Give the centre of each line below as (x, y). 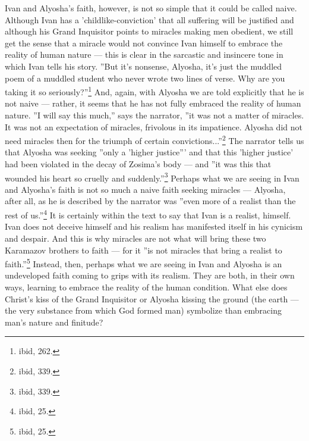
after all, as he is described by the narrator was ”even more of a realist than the (150, 201)
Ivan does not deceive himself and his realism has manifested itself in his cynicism (154, 226)
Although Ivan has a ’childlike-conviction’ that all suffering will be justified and (149, 19)
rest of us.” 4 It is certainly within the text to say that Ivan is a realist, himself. (148, 214)
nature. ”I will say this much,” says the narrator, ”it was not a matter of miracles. (154, 115)
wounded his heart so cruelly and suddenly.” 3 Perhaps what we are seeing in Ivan (152, 177)
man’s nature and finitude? (54, 322)
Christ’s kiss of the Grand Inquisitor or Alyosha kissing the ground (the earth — (152, 298)
